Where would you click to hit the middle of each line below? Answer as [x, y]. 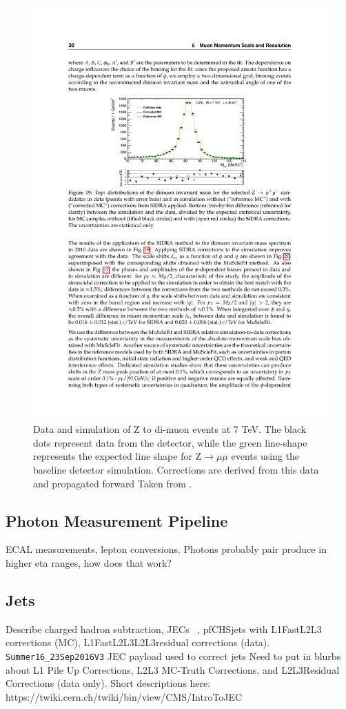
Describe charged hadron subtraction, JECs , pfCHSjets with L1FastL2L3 [164, 629]
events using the [265, 456]
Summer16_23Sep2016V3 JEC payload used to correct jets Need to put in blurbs [173, 656]
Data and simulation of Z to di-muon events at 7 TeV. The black [170, 429]
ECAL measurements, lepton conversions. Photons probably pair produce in [166, 549]
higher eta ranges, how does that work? [89, 563]
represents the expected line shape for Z [118, 456]
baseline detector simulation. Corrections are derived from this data [176, 470]
